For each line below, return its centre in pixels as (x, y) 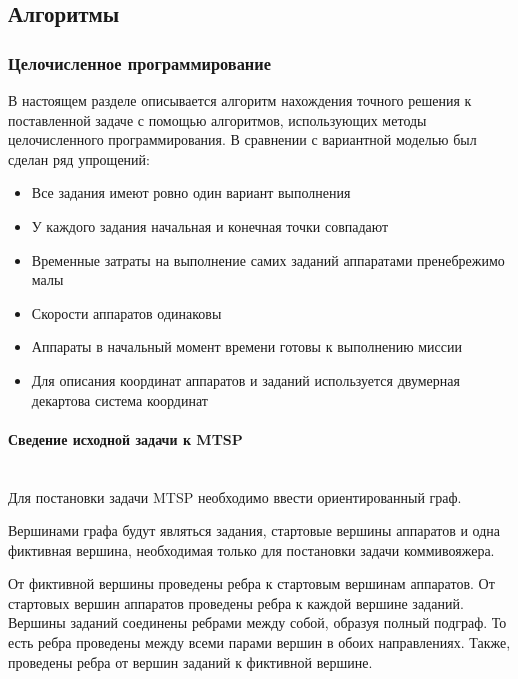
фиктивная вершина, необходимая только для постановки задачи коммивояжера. (251, 549)
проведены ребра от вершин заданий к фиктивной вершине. (190, 661)
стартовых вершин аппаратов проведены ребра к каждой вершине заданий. (236, 602)
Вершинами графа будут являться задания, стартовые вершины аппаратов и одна (254, 530)
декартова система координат (119, 399)
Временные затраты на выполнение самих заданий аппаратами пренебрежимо (268, 259)
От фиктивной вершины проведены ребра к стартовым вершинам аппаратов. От (251, 583)
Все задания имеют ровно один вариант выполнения (191, 192)
